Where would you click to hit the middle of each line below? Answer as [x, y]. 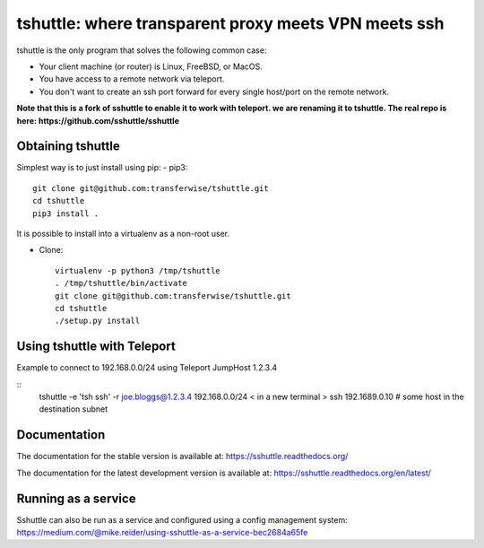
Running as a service [76, 498]
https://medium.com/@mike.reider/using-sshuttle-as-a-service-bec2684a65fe [162, 532]
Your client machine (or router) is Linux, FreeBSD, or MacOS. [151, 66]
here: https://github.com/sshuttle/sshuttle [98, 120]
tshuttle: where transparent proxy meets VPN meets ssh [230, 23]
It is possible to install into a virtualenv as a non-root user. [123, 233]
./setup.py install [98, 321]
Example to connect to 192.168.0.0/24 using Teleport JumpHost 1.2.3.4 [147, 368]
